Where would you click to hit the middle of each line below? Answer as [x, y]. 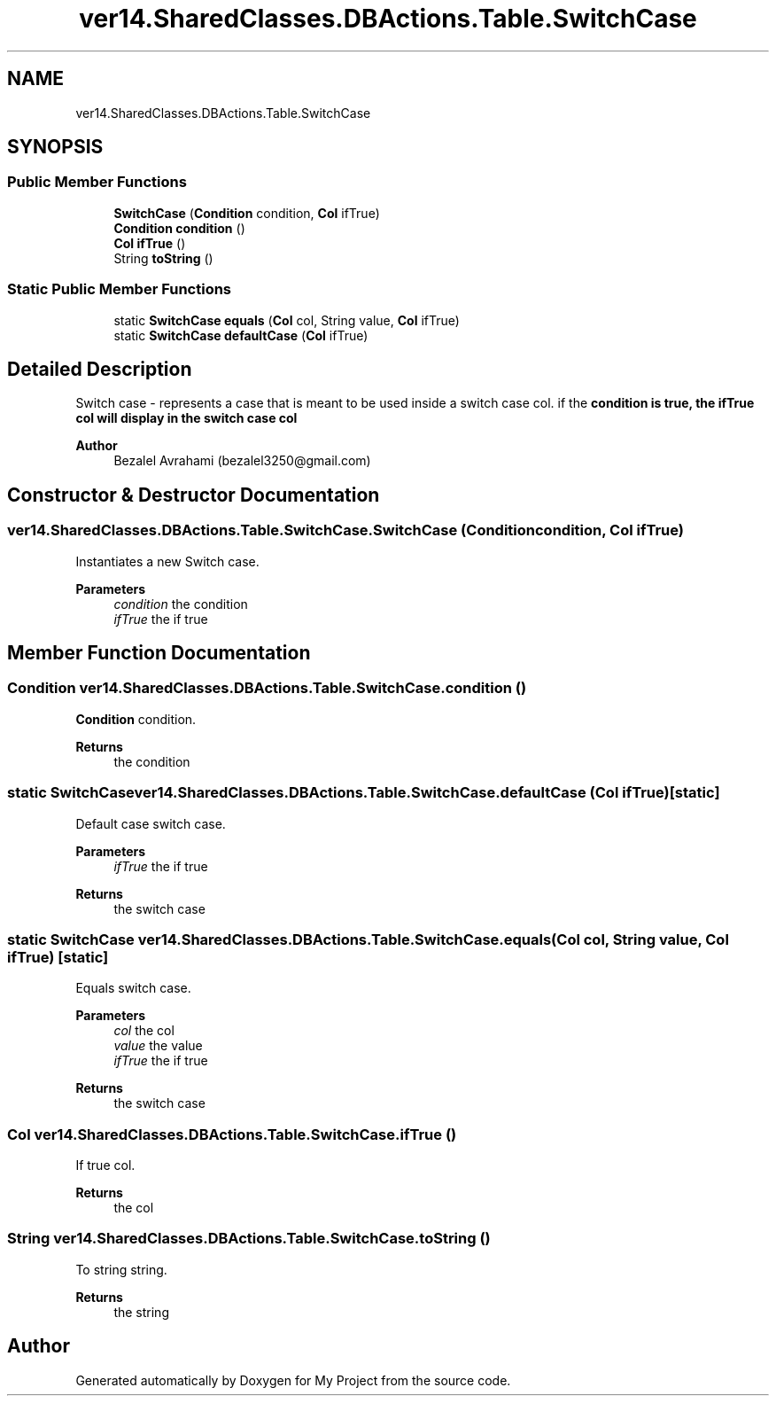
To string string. [121, 1269]
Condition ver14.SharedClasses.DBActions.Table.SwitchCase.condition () [267, 688]
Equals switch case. [133, 988]
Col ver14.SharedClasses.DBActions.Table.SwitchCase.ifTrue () [232, 1134]
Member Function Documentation [159, 653]
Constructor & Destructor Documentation [194, 495]
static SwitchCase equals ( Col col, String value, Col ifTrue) [287, 320]
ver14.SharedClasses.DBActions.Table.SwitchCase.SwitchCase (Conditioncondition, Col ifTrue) [345, 530]
